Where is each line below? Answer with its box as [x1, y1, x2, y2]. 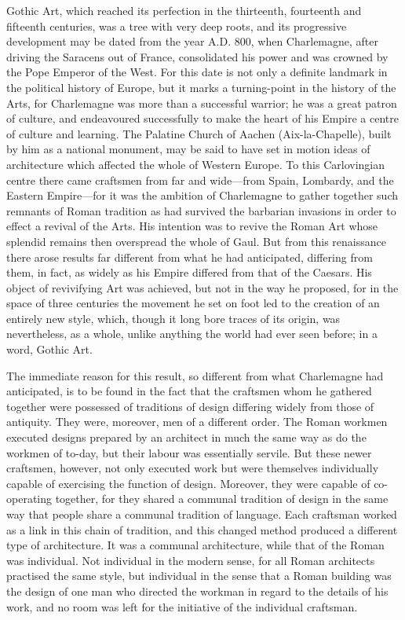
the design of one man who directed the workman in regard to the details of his [6, 582, 389, 599]
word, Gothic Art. [6, 341, 93, 358]
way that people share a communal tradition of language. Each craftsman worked [6, 506, 397, 522]
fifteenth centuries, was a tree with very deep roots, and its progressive [6, 17, 347, 34]
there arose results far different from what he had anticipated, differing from [6, 248, 373, 265]
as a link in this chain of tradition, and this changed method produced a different [6, 521, 398, 537]
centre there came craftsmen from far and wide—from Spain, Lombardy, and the [6, 171, 394, 188]
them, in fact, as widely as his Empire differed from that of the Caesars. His [6, 264, 372, 281]
